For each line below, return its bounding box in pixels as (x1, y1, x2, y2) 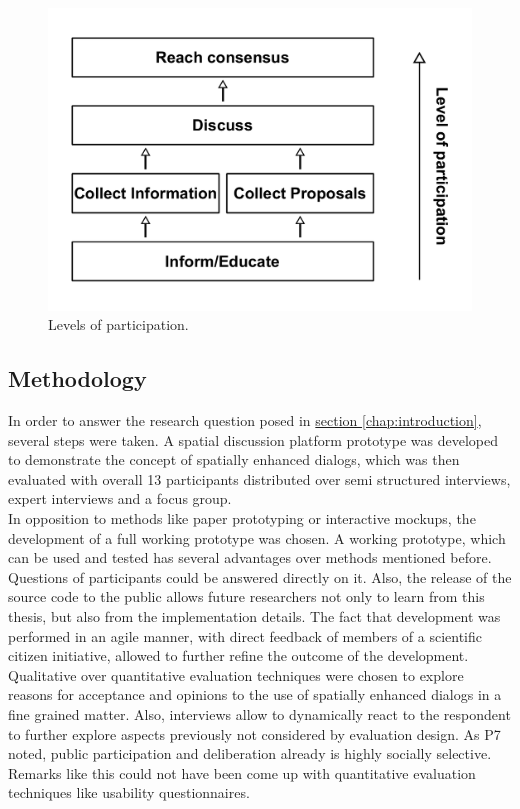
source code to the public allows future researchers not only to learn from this (8, 586, 485, 607)
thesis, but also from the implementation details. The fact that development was (8, 606, 501, 626)
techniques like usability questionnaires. (8, 782, 250, 803)
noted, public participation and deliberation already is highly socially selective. (8, 743, 492, 764)
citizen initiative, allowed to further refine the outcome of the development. (8, 645, 469, 666)
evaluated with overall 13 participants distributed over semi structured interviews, (8, 468, 511, 489)
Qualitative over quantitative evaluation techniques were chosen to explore (8, 664, 464, 685)
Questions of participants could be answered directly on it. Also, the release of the (8, 566, 512, 587)
